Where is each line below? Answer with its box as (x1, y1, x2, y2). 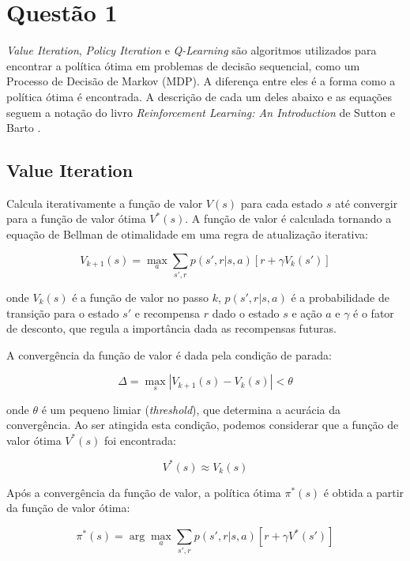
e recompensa (134, 304, 200, 321)
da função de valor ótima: (6, 499, 130, 516)
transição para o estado (6, 304, 119, 321)
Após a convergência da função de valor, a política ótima (6, 484, 281, 500)
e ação (292, 304, 322, 321)
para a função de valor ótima (6, 210, 146, 227)
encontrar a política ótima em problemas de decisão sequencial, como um (6, 57, 360, 73)
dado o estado (212, 304, 280, 321)
